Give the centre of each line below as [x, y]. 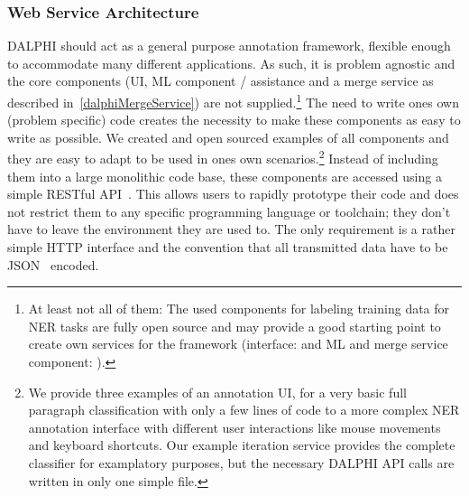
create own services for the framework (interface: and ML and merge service [238, 344]
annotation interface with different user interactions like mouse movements [234, 427]
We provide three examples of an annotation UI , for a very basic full [217, 392]
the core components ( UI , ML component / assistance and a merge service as [221, 81]
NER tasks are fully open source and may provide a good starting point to [234, 326]
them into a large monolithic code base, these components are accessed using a [225, 176]
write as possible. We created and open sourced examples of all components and [228, 137]
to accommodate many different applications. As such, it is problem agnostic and [231, 63]
